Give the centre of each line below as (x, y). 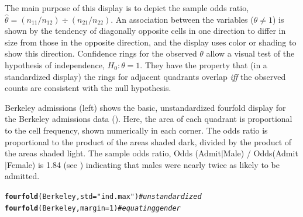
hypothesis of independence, (55, 64)
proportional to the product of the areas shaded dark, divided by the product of (148, 141)
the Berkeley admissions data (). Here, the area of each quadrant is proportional (149, 119)
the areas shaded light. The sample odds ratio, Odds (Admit (113, 153)
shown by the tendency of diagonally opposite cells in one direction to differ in (145, 31)
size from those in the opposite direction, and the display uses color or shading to (151, 42)
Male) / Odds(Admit (261, 153)
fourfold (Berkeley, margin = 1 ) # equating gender (93, 208)
